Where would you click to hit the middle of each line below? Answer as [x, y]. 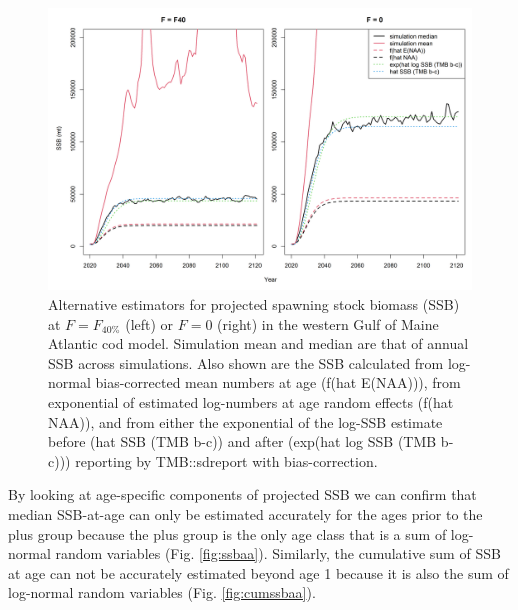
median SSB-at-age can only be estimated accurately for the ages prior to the [245, 513]
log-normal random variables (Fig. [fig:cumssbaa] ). [162, 592]
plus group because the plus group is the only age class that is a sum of [227, 533]
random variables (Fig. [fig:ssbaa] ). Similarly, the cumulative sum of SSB [278, 553]
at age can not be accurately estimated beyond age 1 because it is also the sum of [258, 572]
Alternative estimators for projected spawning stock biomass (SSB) [254, 303]
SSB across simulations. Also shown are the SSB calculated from [246, 362]
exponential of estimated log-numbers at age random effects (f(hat [251, 401]
